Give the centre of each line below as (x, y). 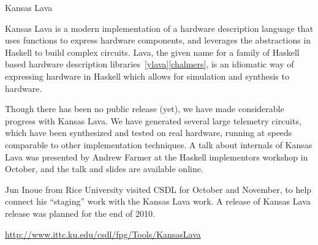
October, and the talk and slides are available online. (104, 169)
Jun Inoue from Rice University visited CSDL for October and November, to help (158, 189)
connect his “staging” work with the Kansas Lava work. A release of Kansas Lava (158, 201)
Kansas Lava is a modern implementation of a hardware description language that (159, 28)
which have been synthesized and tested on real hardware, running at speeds (149, 133)
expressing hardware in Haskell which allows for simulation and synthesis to (147, 76)
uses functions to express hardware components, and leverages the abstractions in (158, 40)
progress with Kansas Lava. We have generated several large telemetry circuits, (153, 120)
